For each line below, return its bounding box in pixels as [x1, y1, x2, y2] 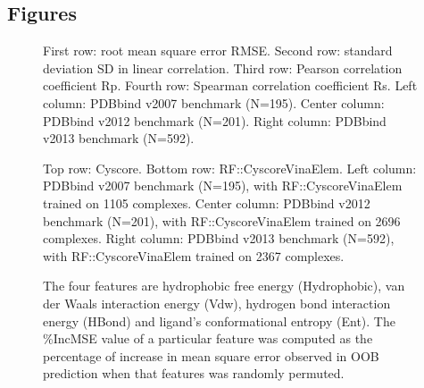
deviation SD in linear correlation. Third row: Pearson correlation [43, 58, 403, 77]
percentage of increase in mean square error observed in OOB [43, 346, 379, 365]
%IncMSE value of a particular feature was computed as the [43, 329, 373, 348]
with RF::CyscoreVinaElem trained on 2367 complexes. [43, 246, 345, 265]
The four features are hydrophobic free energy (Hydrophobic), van [43, 276, 405, 295]
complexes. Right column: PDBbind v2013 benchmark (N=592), [43, 229, 395, 248]
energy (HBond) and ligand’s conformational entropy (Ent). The [43, 311, 395, 330]
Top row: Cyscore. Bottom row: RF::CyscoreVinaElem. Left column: [43, 158, 417, 177]
